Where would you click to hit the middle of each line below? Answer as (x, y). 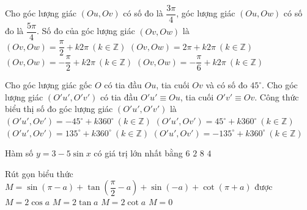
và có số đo (227, 85)
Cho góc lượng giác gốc (49, 85)
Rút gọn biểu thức (39, 173)
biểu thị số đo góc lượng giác (59, 109)
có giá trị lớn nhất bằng (138, 153)
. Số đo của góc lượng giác (86, 31)
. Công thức (277, 96)
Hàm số (19, 153)
